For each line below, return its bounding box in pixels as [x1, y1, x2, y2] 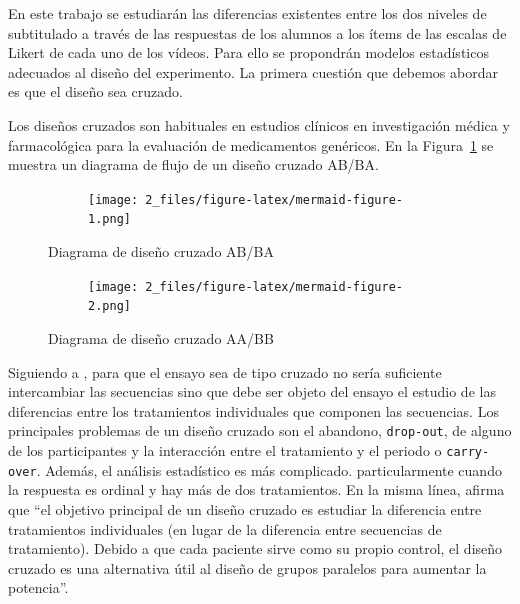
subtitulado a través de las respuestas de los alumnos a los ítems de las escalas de [8, 22, 507, 43]
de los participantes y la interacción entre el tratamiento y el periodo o [8, 440, 442, 460]
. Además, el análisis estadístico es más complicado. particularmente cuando [36, 459, 502, 480]
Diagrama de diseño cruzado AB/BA [48, 241, 274, 262]
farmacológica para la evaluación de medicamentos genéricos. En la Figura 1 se [8, 134, 494, 155]
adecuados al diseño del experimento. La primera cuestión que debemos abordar [8, 61, 498, 82]
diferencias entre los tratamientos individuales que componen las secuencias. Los [8, 400, 499, 421]
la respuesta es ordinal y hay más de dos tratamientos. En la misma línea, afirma [8, 479, 505, 500]
